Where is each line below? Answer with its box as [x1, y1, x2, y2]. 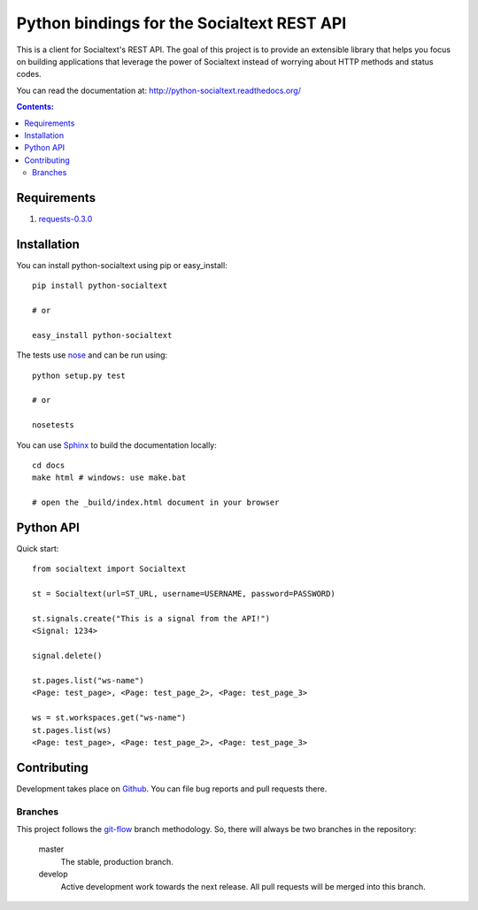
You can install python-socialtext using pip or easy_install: [16, 259, 227, 270]
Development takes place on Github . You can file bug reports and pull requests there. [16, 783, 328, 794]
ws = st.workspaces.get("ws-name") [32, 713, 187, 723]
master [38, 844, 65, 854]
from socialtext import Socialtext [32, 564, 187, 575]
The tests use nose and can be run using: [16, 350, 168, 360]
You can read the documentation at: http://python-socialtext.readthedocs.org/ [16, 85, 301, 96]
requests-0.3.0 [38, 213, 93, 224]
